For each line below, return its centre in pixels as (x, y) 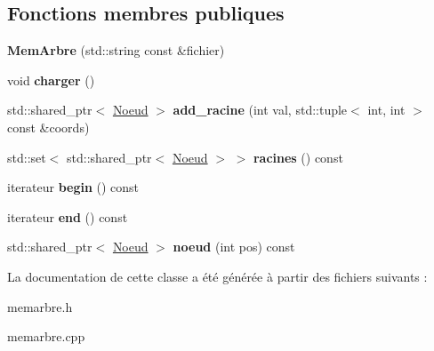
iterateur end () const (68, 216)
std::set (27, 157)
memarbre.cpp (46, 336)
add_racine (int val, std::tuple (260, 110)
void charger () (51, 80)
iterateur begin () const (73, 187)
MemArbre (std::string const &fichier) (116, 50)
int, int (386, 110)
